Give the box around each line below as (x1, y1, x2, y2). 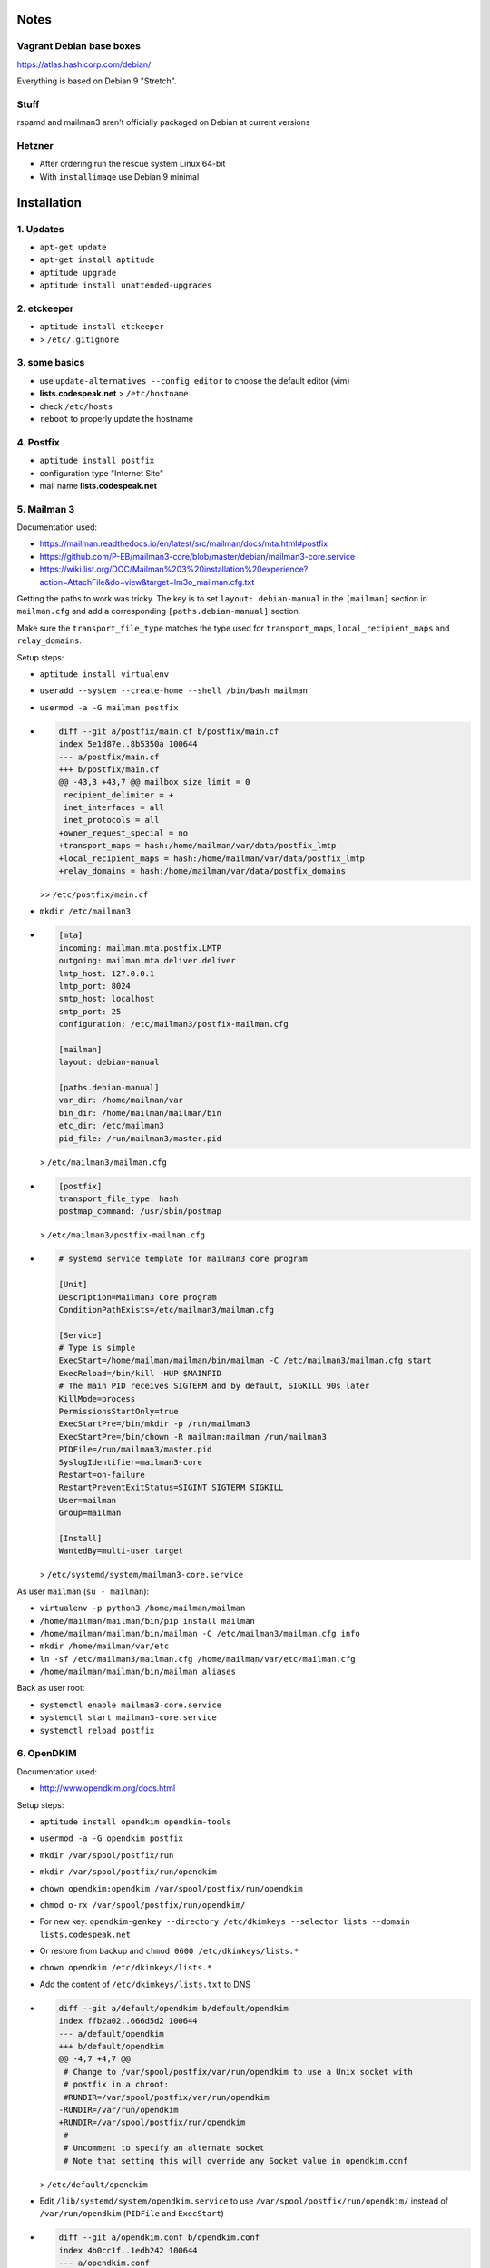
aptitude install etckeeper (39, 322, 165, 332)
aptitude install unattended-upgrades (39, 280, 212, 290)
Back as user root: (16, 1683, 85, 1694)
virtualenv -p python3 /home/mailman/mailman (39, 1603, 246, 1614)
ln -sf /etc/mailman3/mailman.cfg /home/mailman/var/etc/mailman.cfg (39, 1654, 356, 1664)
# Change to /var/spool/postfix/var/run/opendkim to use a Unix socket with (64, 2067, 413, 2077)
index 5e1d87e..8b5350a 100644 (58, 739, 199, 749)
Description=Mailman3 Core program (58, 1292, 217, 1302)
